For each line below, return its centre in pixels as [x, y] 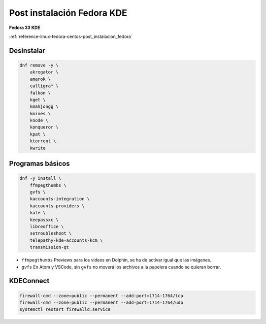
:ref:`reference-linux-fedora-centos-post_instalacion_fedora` [71, 36]
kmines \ [40, 113]
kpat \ [38, 134]
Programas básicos [39, 164]
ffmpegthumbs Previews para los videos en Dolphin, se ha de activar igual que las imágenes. [116, 260]
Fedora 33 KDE [25, 28]
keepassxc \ [44, 220]
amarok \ [40, 79]
